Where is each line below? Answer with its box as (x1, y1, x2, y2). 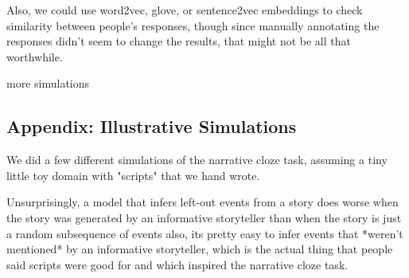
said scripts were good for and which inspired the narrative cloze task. (6, 256, 349, 272)
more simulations (6, 75, 90, 92)
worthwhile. (6, 48, 63, 65)
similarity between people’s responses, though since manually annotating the (6, 17, 380, 33)
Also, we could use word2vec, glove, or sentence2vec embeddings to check (6, 2, 363, 18)
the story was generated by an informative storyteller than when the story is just (6, 209, 402, 225)
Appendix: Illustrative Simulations (6, 114, 297, 139)
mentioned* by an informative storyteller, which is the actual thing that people (6, 241, 393, 257)
